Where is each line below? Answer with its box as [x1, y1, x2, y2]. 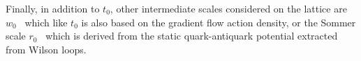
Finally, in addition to [6, 1, 100, 15]
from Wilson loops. [6, 42, 87, 56]
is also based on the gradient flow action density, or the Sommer [81, 15, 356, 29]
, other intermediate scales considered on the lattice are [110, 1, 347, 15]
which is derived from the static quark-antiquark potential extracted [45, 28, 338, 43]
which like [24, 15, 68, 29]
